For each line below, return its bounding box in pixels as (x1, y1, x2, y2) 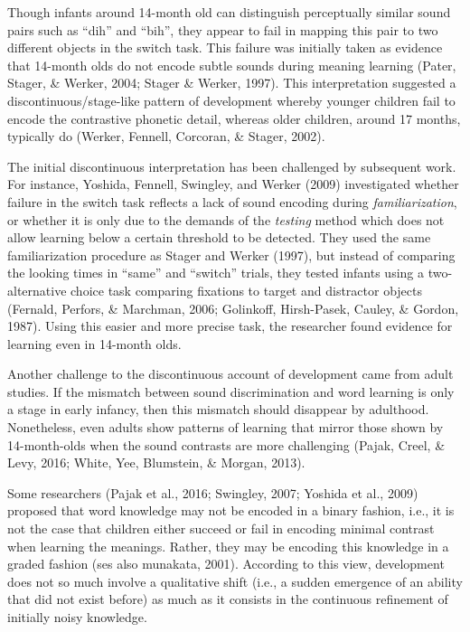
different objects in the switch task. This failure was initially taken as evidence (7, 38, 443, 57)
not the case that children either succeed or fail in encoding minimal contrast (7, 519, 435, 538)
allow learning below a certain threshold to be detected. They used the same (7, 228, 431, 247)
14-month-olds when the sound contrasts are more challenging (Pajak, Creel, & (7, 435, 446, 454)
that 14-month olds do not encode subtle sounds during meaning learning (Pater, (7, 55, 456, 74)
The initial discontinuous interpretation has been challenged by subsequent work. (7, 156, 456, 175)
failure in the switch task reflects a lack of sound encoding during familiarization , (7, 192, 457, 211)
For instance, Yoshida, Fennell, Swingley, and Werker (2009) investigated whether (7, 175, 459, 193)
